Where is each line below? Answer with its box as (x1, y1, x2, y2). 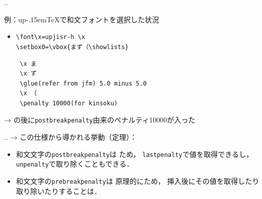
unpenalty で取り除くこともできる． (16, 158, 134, 169)
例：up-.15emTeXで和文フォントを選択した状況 (4, 14, 159, 24)
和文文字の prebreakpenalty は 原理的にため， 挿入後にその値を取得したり (16, 176, 259, 186)
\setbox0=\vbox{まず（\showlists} (16, 43, 129, 51)
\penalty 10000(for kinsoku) (19, 99, 118, 107)
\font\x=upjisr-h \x (16, 33, 85, 41)
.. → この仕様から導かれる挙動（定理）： (4, 132, 137, 142)
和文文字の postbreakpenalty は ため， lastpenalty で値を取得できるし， (16, 148, 253, 159)
